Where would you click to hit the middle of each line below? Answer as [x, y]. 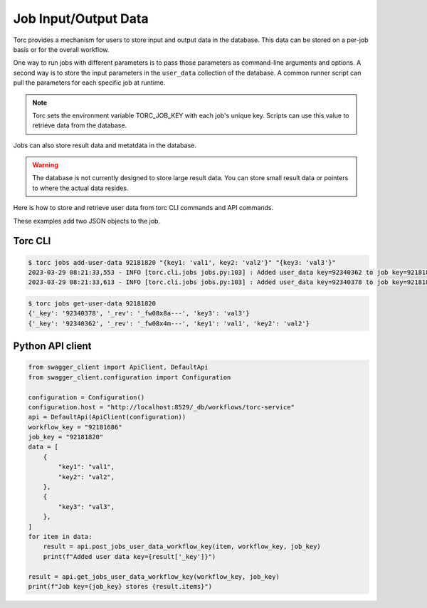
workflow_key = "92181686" [75, 427]
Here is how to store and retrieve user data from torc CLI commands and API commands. [143, 208]
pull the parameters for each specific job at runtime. [89, 83]
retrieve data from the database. [80, 125]
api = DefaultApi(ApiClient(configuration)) [107, 417]
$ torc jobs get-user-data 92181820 [92, 303]
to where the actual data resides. [80, 188]
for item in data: [60, 536]
